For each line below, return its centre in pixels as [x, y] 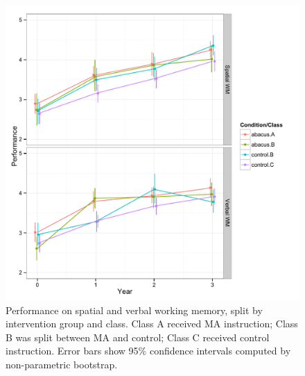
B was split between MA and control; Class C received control [138, 337]
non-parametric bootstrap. [62, 364]
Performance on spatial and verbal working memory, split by [134, 310]
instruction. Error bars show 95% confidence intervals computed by [148, 351]
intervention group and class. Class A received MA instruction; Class [152, 324]
